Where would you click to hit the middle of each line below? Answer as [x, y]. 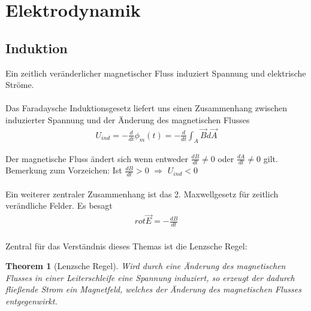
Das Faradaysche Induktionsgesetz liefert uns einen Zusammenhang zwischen [146, 108]
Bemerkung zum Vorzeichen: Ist [64, 170]
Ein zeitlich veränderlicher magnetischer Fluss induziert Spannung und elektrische [156, 73]
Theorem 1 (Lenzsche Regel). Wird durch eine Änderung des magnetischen [146, 266]
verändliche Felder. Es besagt [59, 205]
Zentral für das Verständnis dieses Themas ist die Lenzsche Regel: [126, 246]
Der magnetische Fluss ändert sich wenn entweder [97, 158]
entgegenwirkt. [31, 301]
